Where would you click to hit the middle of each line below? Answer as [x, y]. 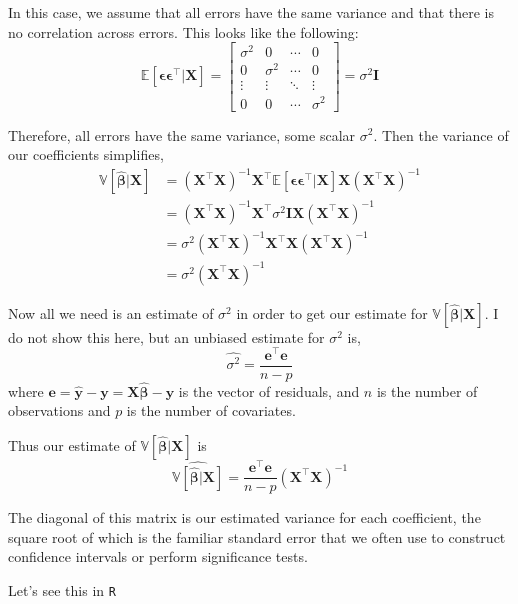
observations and [59, 410]
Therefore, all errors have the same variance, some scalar [182, 134]
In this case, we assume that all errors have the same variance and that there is [251, 12]
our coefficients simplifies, [86, 154]
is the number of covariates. [211, 410]
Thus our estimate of [72, 445]
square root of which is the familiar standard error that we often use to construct [257, 536]
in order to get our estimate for [332, 312]
